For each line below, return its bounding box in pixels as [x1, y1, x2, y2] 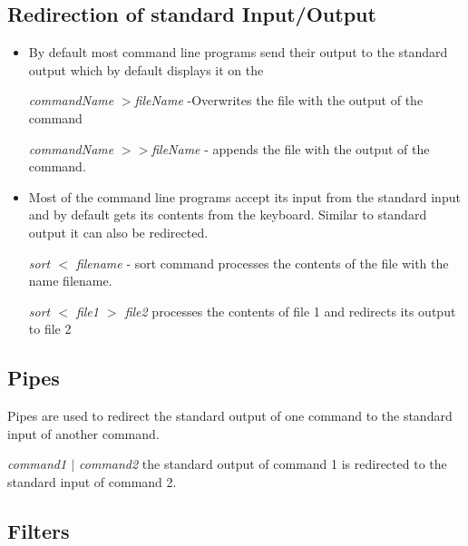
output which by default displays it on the [28, 60, 264, 79]
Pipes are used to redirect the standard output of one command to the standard [7, 406, 453, 425]
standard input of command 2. [7, 472, 177, 491]
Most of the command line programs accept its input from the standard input [28, 187, 461, 206]
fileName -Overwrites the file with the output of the [134, 91, 424, 110]
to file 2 [28, 319, 72, 338]
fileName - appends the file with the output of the [151, 139, 430, 158]
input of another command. [7, 424, 160, 443]
